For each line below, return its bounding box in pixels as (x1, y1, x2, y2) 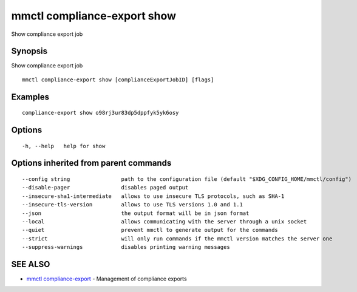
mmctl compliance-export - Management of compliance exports (26, 275, 188, 282)
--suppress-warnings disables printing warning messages (22, 243, 230, 251)
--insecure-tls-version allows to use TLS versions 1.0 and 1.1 (22, 201, 243, 208)
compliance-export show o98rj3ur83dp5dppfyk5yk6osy (22, 109, 179, 117)
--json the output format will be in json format (22, 209, 250, 217)
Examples (11, 92, 50, 102)
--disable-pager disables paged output (22, 184, 189, 191)
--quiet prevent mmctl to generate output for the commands (22, 226, 279, 234)
